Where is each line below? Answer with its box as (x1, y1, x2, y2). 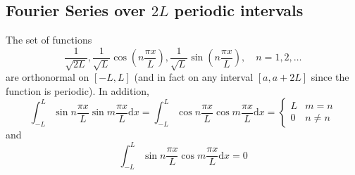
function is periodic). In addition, (6, 83, 149, 98)
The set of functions (6, 32, 92, 47)
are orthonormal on (6, 70, 89, 84)
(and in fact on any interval (134, 70, 254, 84)
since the (311, 70, 349, 84)
